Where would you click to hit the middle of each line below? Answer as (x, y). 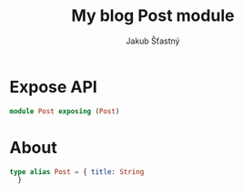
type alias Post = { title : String (77, 172)
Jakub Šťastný (153, 41)
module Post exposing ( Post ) (65, 111)
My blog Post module (153, 16)
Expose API (53, 87)
